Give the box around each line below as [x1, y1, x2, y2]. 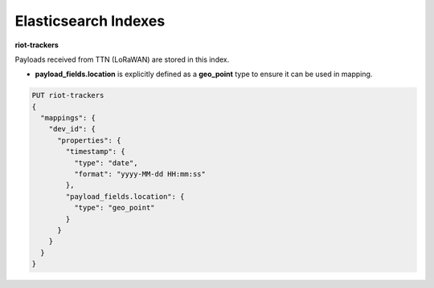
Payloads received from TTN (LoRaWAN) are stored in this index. [14, 55, 230, 64]
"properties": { [57, 136, 121, 144]
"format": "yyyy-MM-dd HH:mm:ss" [73, 169, 207, 179]
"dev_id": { [48, 124, 96, 134]
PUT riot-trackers [31, 91, 104, 100]
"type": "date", [73, 158, 138, 168]
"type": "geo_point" [73, 203, 156, 213]
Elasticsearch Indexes [14, 12, 166, 30]
